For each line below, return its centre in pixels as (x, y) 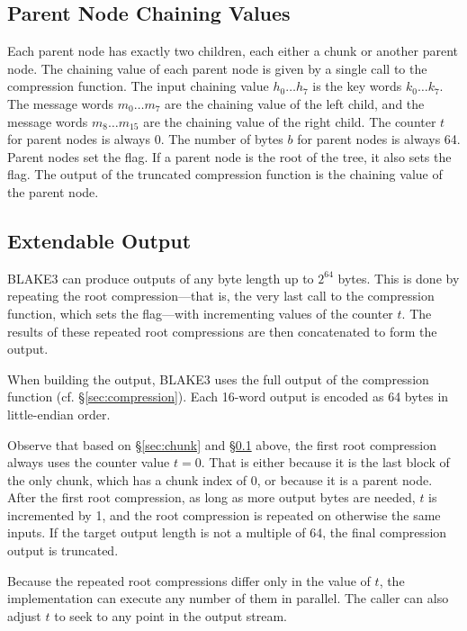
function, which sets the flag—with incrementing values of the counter (200, 313)
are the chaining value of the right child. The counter (290, 121)
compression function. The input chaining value (138, 86)
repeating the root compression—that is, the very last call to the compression (221, 296)
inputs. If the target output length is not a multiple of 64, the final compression (227, 532)
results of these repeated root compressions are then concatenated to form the (222, 331)
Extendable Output (99, 240)
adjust (24, 615)
